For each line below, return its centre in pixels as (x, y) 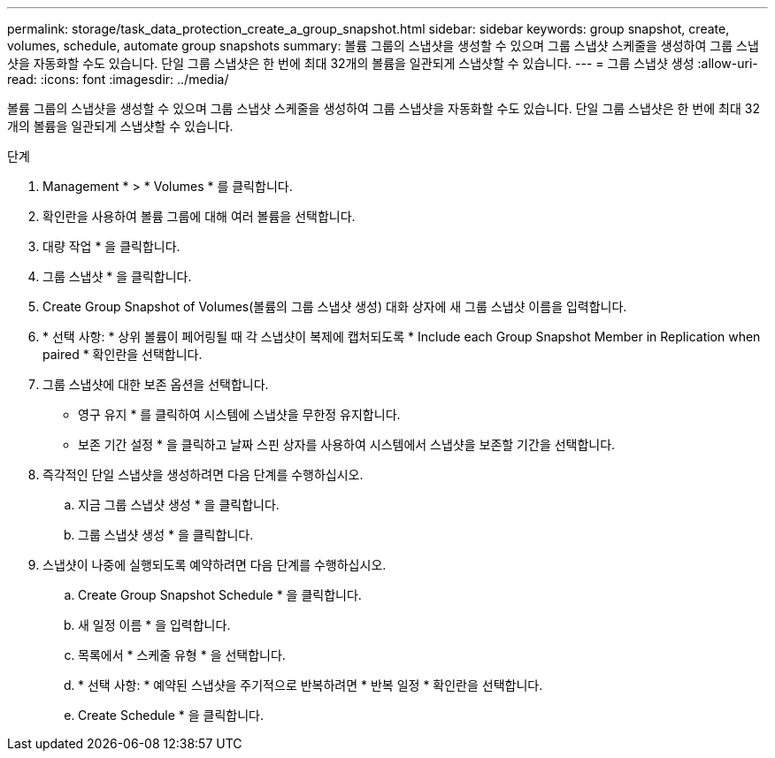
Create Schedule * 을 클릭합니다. (171, 715)
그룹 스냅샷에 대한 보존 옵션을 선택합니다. (156, 384)
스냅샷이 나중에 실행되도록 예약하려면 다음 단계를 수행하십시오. (215, 565)
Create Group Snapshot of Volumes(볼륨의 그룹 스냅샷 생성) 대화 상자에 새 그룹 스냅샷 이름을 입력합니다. (335, 306)
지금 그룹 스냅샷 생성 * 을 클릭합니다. (179, 505)
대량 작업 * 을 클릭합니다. (111, 246)
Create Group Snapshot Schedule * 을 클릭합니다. (220, 595)
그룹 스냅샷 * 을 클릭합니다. (117, 276)
